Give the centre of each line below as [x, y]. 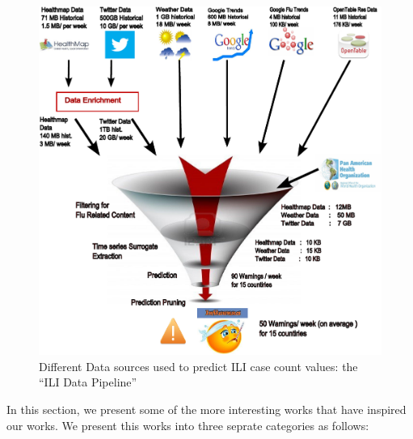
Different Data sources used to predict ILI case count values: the [198, 366]
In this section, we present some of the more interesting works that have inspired [206, 409]
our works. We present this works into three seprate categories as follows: [188, 425]
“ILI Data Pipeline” [88, 382]
